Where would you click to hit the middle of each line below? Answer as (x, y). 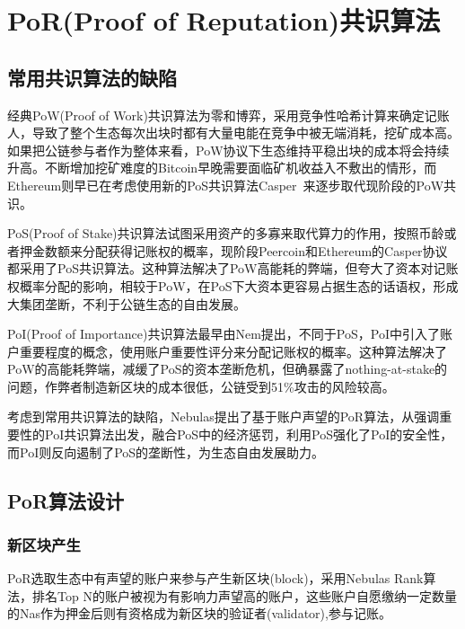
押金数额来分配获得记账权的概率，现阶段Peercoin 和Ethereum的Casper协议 (233, 250)
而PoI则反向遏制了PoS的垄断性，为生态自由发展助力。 (166, 452)
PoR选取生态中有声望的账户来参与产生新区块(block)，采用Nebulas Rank (215, 578)
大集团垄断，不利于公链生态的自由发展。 (127, 303)
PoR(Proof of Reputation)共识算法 (224, 20)
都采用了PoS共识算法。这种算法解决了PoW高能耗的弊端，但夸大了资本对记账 (233, 268)
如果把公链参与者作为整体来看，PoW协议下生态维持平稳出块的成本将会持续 (228, 150)
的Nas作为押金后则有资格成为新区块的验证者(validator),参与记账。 (199, 613)
